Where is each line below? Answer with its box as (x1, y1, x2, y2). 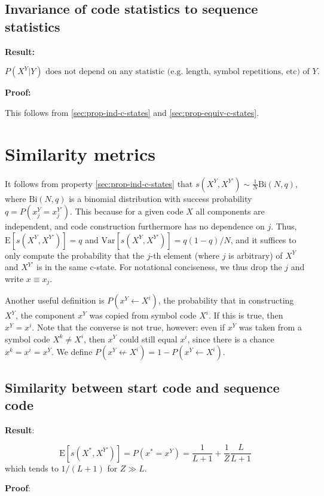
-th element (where (150, 249, 219, 261)
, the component (16, 309, 75, 322)
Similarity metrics (5, 141, 156, 166)
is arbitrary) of (228, 249, 283, 261)
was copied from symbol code (89, 309, 197, 322)
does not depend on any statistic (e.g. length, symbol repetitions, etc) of (45, 68, 310, 76)
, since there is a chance (187, 332, 274, 345)
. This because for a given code (70, 205, 184, 218)
